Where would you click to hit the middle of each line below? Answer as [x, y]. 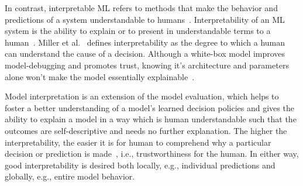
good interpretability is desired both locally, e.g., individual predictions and [140, 165]
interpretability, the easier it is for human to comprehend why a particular [138, 142]
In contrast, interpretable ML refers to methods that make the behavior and [141, 8]
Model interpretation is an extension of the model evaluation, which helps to [142, 96]
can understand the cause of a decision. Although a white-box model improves [145, 54]
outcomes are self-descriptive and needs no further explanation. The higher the [146, 130]
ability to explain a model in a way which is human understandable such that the [151, 119]
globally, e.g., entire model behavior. [70, 176]
